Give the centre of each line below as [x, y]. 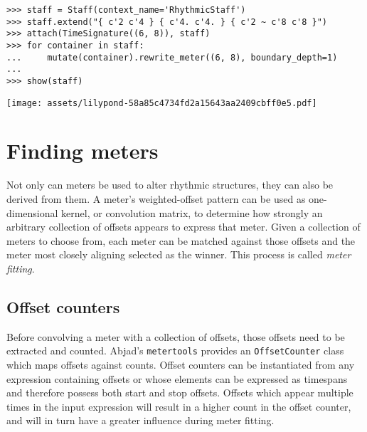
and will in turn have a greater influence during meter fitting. [140, 420]
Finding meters [83, 151]
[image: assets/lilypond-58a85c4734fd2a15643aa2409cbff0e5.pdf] [162, 103]
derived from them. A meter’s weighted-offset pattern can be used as [156, 198]
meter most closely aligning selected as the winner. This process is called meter [179, 254]
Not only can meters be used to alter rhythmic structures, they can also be [170, 185]
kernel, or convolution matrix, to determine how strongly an [192, 212]
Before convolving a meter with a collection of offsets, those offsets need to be [176, 336]
